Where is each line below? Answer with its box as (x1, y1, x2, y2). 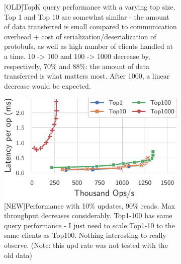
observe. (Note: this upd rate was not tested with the (4, 239, 168, 250)
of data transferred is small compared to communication (4, 21, 177, 32)
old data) (4, 249, 33, 260)
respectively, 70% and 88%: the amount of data (4, 60, 150, 71)
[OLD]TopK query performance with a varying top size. (4, 2, 175, 12)
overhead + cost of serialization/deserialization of (4, 31, 156, 41)
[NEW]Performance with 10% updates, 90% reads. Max (4, 200, 175, 211)
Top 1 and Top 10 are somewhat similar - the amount (4, 11, 169, 22)
